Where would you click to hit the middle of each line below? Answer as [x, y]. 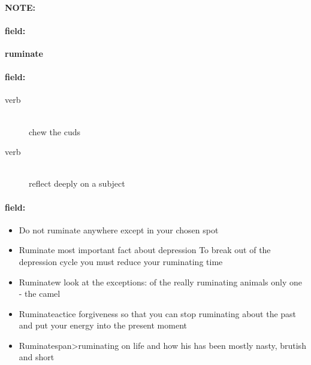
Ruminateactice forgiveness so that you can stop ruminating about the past [158, 313]
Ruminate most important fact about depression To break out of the [145, 250]
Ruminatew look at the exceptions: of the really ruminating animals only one [160, 282]
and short [37, 357]
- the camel [40, 293]
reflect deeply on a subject [77, 183]
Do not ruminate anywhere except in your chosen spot [119, 229]
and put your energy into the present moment [103, 325]
